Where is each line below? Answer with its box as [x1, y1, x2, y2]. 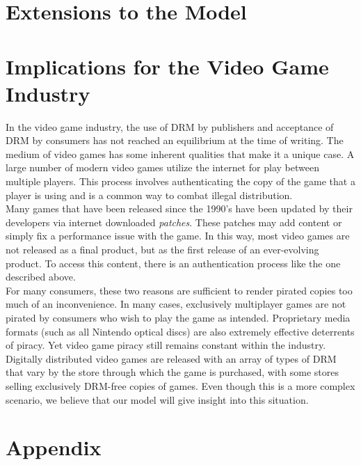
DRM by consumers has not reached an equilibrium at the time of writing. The [6, 133, 344, 148]
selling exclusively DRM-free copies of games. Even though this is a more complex [6, 378, 355, 393]
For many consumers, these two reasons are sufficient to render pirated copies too [6, 283, 353, 297]
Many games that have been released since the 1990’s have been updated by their [6, 201, 353, 216]
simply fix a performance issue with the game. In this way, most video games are [6, 228, 350, 243]
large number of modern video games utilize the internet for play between [6, 160, 319, 175]
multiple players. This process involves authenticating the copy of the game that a [6, 174, 355, 189]
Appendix [6, 433, 102, 462]
